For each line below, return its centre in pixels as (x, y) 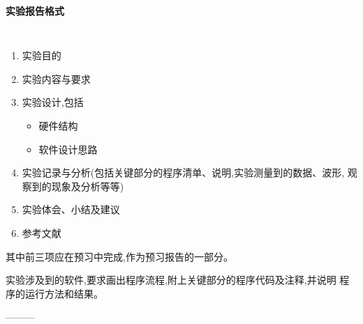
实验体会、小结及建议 (71, 209)
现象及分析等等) (88, 186)
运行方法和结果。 (64, 293)
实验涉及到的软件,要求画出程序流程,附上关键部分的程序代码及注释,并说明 (171, 280)
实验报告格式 (35, 10)
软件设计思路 (68, 149)
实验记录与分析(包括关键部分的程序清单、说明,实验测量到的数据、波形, (183, 172)
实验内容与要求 (56, 78)
